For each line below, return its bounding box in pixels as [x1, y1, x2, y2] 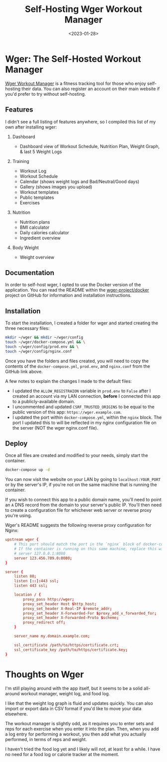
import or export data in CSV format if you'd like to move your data [5, 705, 142, 711]
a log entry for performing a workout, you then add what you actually [5, 731, 147, 737]
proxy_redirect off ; [23, 620, 66, 625]
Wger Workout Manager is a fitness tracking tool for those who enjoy [5, 80, 147, 86]
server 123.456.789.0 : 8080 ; [14, 556, 72, 561]
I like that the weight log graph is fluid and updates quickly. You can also [5, 700, 153, 706]
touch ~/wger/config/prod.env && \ [5, 344, 79, 349]
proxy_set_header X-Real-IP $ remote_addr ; [23, 606, 112, 611]
